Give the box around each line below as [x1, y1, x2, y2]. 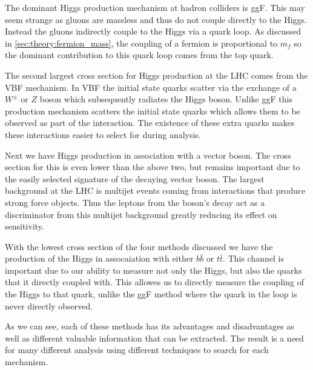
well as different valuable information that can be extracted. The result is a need [5, 331, 304, 344]
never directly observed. [5, 299, 93, 312]
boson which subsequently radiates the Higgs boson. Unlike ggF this [39, 93, 292, 105]
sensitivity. [5, 220, 44, 233]
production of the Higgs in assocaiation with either [5, 252, 194, 265]
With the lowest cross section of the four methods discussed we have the [5, 240, 273, 253]
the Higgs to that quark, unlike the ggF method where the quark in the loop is [5, 288, 297, 300]
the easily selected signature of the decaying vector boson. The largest [5, 172, 265, 185]
